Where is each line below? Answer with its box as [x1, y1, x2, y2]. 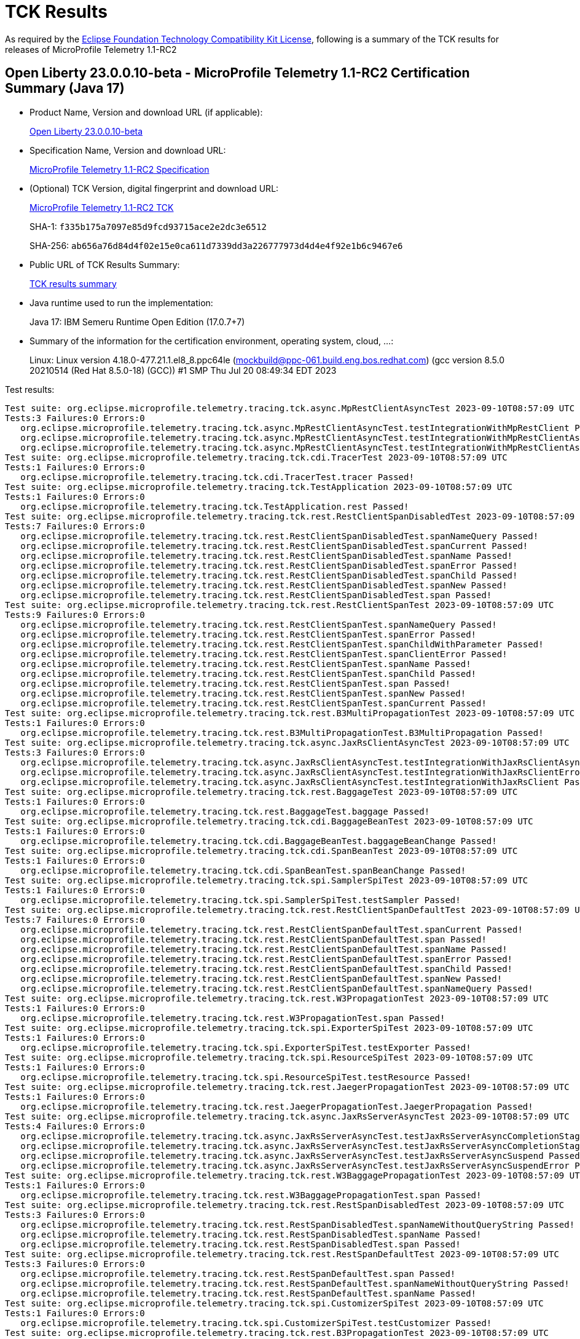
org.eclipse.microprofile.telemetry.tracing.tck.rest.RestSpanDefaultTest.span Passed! [20, 1268, 456, 1279]
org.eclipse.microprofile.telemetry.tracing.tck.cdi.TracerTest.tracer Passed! [20, 472, 414, 482]
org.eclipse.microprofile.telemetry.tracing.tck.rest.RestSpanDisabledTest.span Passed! [20, 1239, 461, 1249]
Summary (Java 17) [5, 81, 125, 97]
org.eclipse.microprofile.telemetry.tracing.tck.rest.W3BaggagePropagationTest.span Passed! [20, 1190, 482, 1200]
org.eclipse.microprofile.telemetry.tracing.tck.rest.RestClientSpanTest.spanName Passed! [20, 658, 471, 669]
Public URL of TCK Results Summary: [29, 259, 180, 270]
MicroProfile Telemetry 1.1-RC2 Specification [29, 164, 210, 175]
